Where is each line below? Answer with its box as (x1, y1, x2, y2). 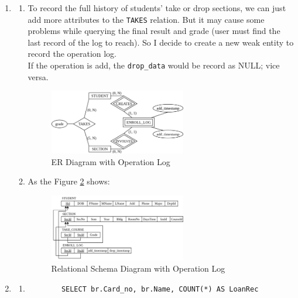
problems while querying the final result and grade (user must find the (28, 25, 280, 37)
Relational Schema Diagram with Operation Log (51, 262, 225, 275)
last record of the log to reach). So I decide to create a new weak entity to (28, 36, 294, 48)
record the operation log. (28, 47, 117, 60)
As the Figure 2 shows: (28, 175, 110, 187)
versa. (28, 70, 49, 83)
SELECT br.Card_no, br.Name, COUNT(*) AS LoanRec (61, 285, 259, 293)
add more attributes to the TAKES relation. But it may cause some (28, 13, 265, 25)
